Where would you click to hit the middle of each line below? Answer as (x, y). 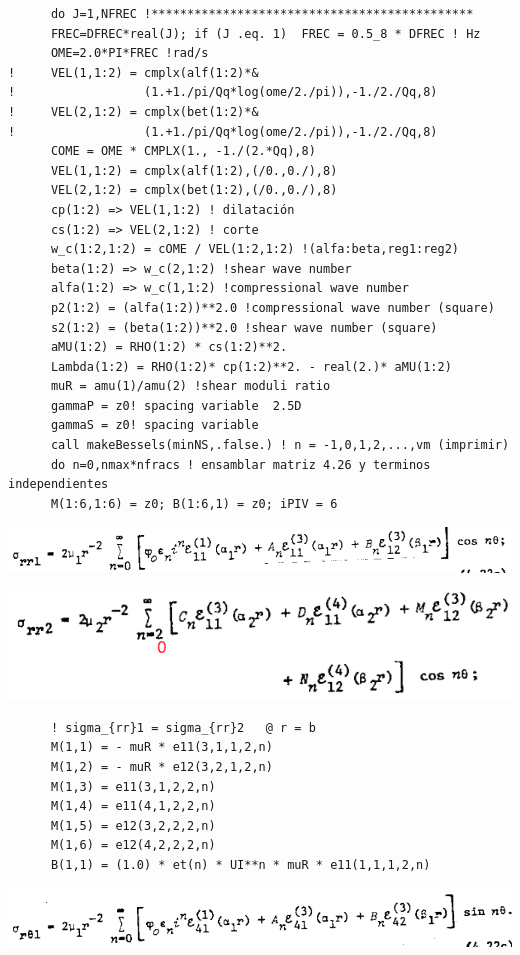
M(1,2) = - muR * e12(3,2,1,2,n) (161, 767)
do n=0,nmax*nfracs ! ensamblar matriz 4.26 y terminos (240, 464)
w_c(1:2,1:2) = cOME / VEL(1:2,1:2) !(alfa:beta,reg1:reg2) (255, 249)
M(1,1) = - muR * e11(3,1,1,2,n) (161, 747)
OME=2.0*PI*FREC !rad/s (129, 53)
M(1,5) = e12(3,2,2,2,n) (133, 825)
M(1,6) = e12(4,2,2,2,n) (133, 845)
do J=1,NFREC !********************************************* (262, 14)
